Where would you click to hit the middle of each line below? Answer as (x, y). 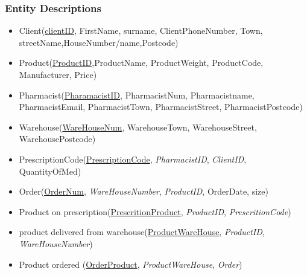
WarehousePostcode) (57, 139)
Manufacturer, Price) (58, 74)
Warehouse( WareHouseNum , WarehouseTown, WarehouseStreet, (138, 127)
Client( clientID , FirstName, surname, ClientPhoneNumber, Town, (141, 31)
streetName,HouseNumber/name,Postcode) (99, 42)
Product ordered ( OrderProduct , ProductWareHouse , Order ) (131, 264)
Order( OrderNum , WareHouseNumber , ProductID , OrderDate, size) (144, 191)
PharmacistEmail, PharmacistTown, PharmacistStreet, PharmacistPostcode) (161, 107)
